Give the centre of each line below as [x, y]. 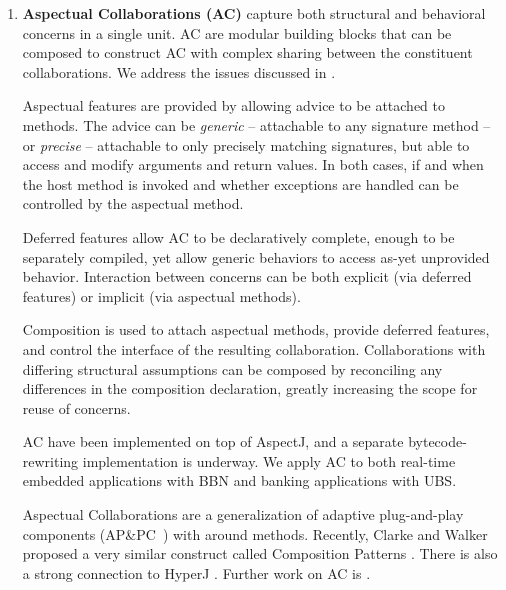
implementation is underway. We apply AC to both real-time [269, 460]
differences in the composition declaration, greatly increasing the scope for [250, 388]
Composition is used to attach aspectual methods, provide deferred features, [256, 329]
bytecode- [437, 441]
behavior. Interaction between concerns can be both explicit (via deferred [247, 276]
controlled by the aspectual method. [133, 203]
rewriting [50, 460]
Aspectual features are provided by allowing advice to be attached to [234, 105]
